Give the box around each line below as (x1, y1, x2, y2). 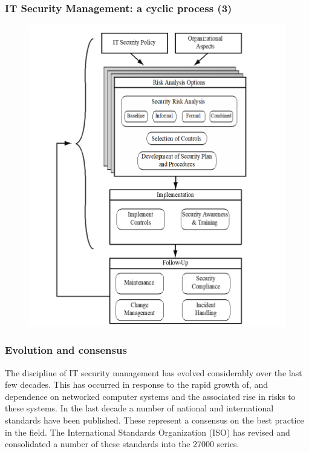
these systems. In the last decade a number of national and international (5, 402, 274, 414)
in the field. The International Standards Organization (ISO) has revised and (5, 425, 290, 438)
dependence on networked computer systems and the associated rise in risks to (5, 390, 296, 402)
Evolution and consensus (5, 342, 127, 357)
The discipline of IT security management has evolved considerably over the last (5, 366, 302, 379)
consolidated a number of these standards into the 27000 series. (5, 437, 239, 450)
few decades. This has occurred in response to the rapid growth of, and (5, 378, 268, 391)
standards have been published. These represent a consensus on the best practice (5, 414, 304, 427)
